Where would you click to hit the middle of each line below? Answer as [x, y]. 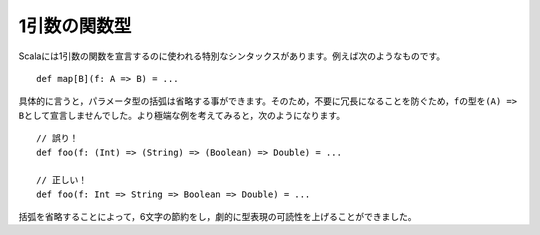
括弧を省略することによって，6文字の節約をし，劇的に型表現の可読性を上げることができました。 [217, 217]
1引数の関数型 [75, 26]
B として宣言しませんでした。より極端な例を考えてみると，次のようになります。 [181, 115]
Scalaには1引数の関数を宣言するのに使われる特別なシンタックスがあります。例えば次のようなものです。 [232, 56]
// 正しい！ [62, 180]
